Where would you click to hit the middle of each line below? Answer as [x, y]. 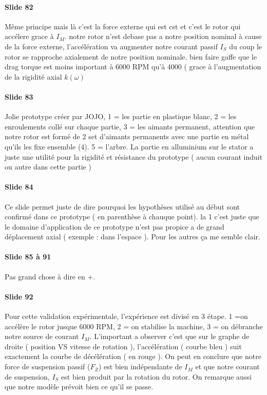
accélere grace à [29, 36]
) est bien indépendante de [140, 366]
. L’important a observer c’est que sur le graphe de [169, 336]
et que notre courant [227, 366]
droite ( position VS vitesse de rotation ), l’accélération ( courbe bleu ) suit [123, 346]
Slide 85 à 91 [28, 257]
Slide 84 [19, 187]
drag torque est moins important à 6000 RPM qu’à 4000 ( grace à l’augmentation [133, 67]
